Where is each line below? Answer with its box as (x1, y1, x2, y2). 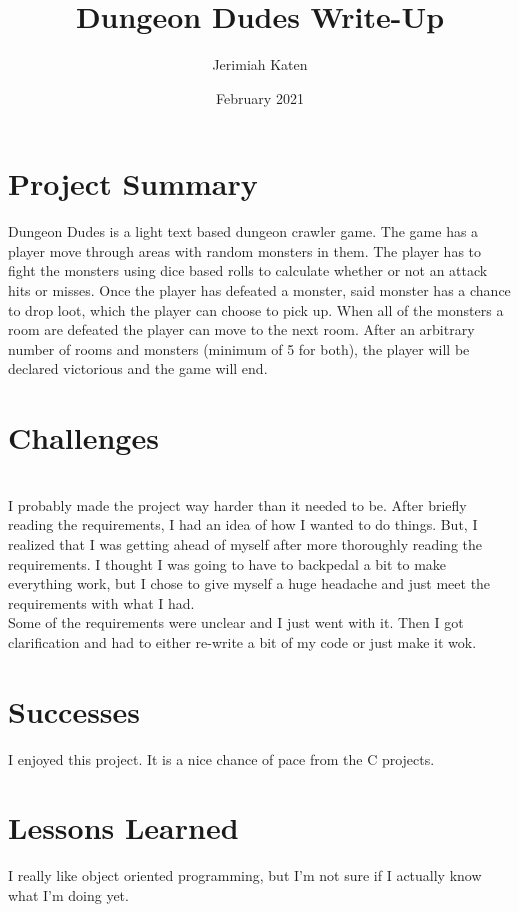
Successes (8, 690, 141, 731)
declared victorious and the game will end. (8, 358, 268, 379)
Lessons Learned (8, 807, 239, 848)
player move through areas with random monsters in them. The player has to (8, 240, 482, 261)
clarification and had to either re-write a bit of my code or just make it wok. (8, 631, 477, 652)
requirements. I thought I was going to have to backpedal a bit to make (8, 553, 447, 574)
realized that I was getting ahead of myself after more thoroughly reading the (8, 533, 483, 554)
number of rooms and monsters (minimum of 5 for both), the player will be (8, 338, 470, 359)
